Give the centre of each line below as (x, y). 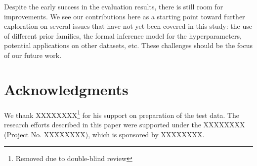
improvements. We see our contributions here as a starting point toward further (125, 16)
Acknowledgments (66, 89)
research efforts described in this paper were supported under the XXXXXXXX (125, 124)
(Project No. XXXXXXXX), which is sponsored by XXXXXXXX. (104, 134)
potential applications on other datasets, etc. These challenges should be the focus (128, 45)
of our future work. (33, 55)
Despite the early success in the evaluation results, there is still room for (114, 6)
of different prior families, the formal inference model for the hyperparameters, (123, 35)
